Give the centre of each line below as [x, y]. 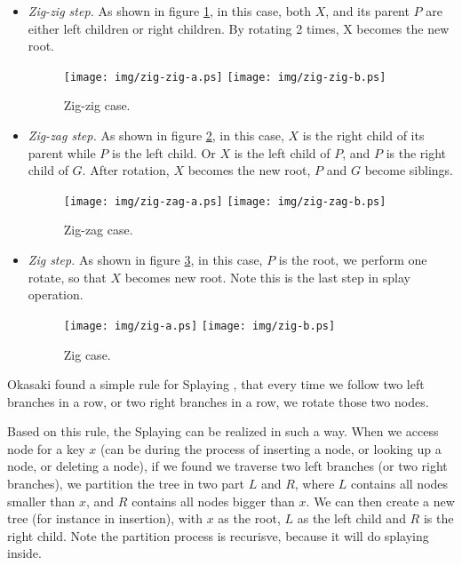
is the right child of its [363, 135]
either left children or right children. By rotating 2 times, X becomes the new [239, 28]
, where [315, 484]
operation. [56, 294]
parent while [62, 152]
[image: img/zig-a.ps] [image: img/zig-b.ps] [199, 326]
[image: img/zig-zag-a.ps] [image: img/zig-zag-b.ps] [225, 201]
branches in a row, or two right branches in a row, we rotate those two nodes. [218, 401]
